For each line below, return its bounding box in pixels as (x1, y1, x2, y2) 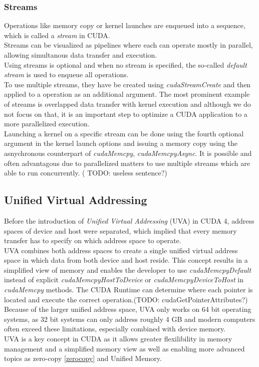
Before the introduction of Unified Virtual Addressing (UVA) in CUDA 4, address (4, 215, 254, 226)
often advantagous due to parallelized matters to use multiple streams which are (4, 157, 250, 168)
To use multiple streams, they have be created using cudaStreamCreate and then (4, 79, 251, 89)
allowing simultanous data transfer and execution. (4, 50, 157, 60)
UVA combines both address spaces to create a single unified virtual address (4, 245, 238, 255)
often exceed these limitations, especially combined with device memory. (4, 323, 226, 334)
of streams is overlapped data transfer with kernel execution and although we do (4, 98, 251, 109)
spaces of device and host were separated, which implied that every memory (4, 225, 237, 236)
